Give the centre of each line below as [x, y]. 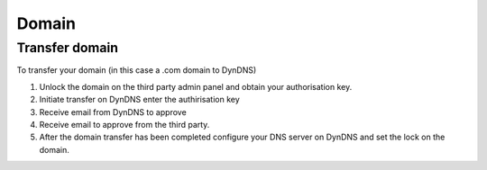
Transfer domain [68, 48]
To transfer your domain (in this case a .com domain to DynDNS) [137, 70]
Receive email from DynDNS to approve [113, 112]
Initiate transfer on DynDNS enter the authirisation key [140, 100]
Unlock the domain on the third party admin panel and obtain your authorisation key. [196, 86]
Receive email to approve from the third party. [124, 124]
